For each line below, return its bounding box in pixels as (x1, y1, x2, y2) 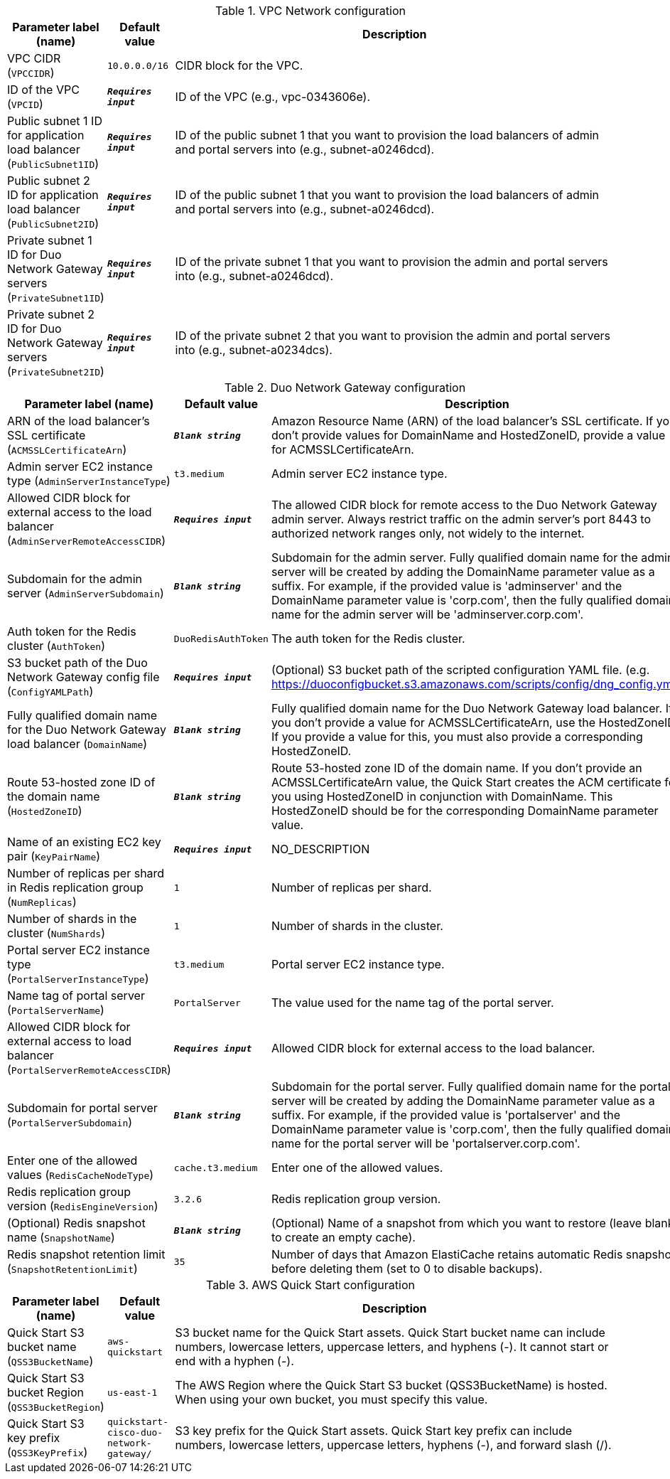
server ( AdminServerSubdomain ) (7, 586, 164, 600)
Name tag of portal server (7, 988, 145, 1003)
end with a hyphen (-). (175, 1354, 294, 1368)
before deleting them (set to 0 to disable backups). (271, 1261, 543, 1276)
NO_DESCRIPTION (271, 842, 370, 856)
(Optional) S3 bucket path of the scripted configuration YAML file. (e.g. (271, 663, 650, 677)
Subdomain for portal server (7, 1101, 158, 1115)
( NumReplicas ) (7, 895, 77, 909)
